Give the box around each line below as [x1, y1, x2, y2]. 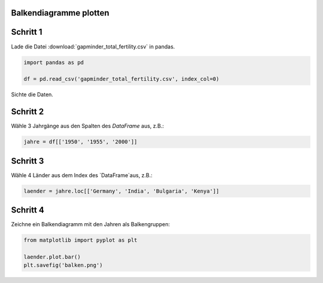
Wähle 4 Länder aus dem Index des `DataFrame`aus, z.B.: [11, 171, 153, 179]
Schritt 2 [11, 106, 44, 117]
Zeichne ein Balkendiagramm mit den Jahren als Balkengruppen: [11, 221, 170, 228]
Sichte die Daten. [11, 91, 54, 98]
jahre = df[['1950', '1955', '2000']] [23, 138, 138, 145]
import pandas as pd [23, 59, 84, 66]
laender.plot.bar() [23, 253, 81, 260]
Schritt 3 [11, 156, 44, 166]
